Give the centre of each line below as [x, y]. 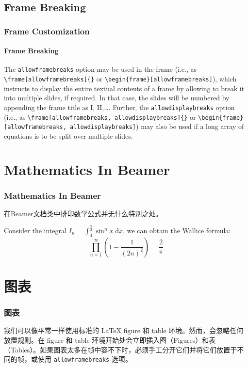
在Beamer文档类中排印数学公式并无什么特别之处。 [83, 214]
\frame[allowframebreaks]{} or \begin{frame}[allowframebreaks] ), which [120, 79]
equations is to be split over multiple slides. [68, 136]
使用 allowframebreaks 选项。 [85, 359]
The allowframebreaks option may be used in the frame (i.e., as [100, 69]
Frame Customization [47, 31]
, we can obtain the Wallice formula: [177, 231]
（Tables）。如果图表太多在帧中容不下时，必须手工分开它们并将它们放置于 [121, 349]
